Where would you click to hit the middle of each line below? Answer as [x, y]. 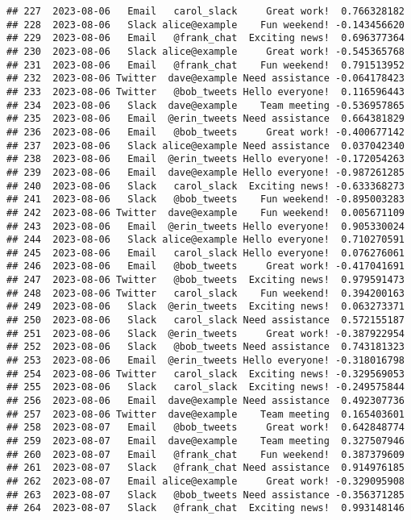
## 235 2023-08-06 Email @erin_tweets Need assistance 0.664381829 [205, 119]
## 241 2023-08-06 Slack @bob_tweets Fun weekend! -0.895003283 [205, 200]
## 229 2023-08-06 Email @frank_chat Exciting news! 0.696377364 [205, 38]
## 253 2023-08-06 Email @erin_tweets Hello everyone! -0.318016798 [205, 361]
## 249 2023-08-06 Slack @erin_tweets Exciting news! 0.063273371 [205, 307]
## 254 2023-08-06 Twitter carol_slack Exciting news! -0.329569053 [205, 374]
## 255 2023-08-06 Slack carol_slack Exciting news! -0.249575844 [205, 387]
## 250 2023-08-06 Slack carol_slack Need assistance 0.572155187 [205, 320]
